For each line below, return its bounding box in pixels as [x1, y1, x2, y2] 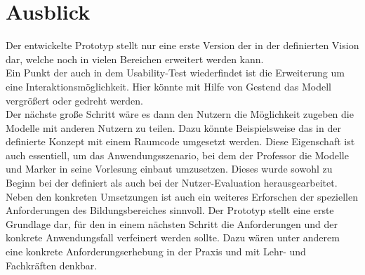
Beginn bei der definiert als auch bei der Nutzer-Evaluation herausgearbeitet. [6, 175, 338, 190]
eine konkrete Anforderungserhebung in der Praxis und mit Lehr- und [6, 244, 306, 259]
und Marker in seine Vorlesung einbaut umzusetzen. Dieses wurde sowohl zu [6, 161, 333, 176]
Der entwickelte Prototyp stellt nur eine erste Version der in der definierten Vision [6, 38, 359, 53]
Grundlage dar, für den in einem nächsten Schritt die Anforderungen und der [6, 216, 338, 231]
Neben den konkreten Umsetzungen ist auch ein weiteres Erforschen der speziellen [6, 189, 359, 203]
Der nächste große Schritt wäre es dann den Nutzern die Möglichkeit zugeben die [6, 107, 354, 121]
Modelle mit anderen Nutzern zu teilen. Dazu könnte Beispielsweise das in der [6, 120, 341, 135]
